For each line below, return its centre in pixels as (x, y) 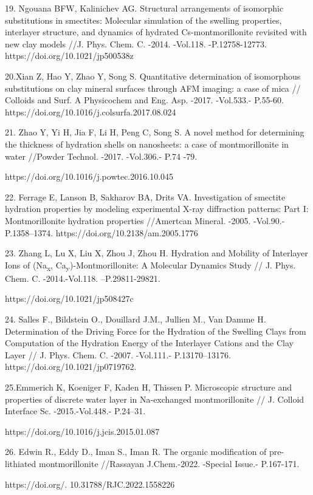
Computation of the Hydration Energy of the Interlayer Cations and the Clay (149, 343)
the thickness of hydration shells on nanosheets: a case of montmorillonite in (147, 144)
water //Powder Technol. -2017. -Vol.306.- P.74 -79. (101, 156)
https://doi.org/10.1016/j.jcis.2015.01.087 (82, 431)
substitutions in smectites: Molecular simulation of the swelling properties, (143, 20)
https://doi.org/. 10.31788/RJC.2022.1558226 (90, 484)
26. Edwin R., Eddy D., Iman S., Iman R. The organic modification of (136, 452)
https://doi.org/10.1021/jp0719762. (71, 367)
